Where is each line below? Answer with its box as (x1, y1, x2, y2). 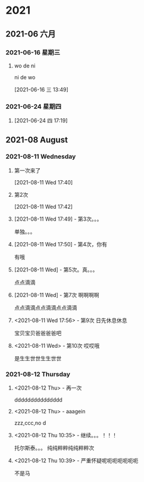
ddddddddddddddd (14, 396, 63, 403)
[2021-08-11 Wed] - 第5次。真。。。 (14, 266, 98, 273)
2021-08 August (5, 135, 68, 145)
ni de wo (14, 73, 36, 81)
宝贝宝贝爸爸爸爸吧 (14, 329, 62, 336)
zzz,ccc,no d (14, 419, 46, 427)
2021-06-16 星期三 (5, 48, 61, 57)
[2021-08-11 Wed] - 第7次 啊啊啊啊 (14, 291, 99, 298)
